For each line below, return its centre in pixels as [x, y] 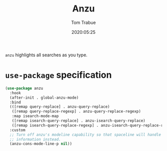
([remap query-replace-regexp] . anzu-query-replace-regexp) [76, 112]
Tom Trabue [83, 22]
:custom [18, 130]
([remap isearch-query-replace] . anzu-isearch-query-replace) [79, 121]
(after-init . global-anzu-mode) [44, 98]
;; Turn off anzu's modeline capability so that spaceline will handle [85, 135]
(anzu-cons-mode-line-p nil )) [41, 144]
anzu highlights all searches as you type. [46, 55]
